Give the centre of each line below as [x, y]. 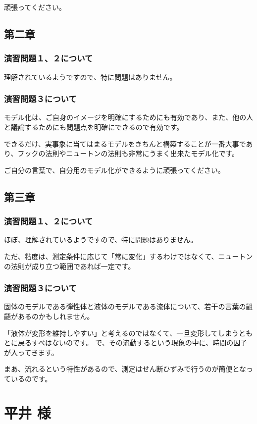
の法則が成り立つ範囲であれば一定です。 [70, 266]
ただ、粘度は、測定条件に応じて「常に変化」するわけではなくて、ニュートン [128, 256]
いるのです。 [31, 378]
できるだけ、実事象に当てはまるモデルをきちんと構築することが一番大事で [125, 143]
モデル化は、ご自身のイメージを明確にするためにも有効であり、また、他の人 [129, 117]
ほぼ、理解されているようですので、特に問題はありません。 [101, 239]
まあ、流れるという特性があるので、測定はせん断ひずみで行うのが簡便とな [125, 369]
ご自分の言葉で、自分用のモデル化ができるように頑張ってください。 [115, 170]
